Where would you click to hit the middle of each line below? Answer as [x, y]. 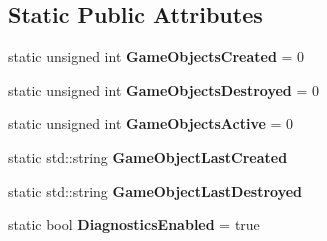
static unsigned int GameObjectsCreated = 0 [156, 56]
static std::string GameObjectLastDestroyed [155, 190]
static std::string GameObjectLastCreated [148, 156]
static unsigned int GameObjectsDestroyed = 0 [163, 89]
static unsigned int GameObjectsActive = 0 [151, 123]
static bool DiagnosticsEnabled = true [134, 224]
